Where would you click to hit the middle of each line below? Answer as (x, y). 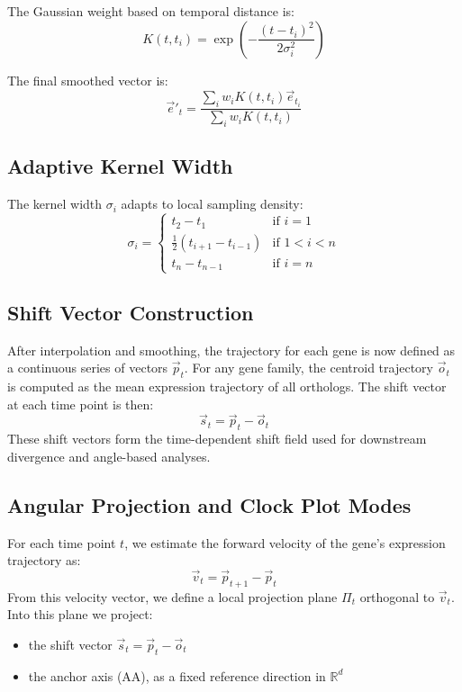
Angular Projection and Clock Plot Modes (209, 504)
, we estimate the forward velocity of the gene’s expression (285, 542)
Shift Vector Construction (131, 312)
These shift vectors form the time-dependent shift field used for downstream (217, 439)
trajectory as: (44, 560)
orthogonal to (397, 596)
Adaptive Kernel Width (120, 166)
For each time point (62, 542)
